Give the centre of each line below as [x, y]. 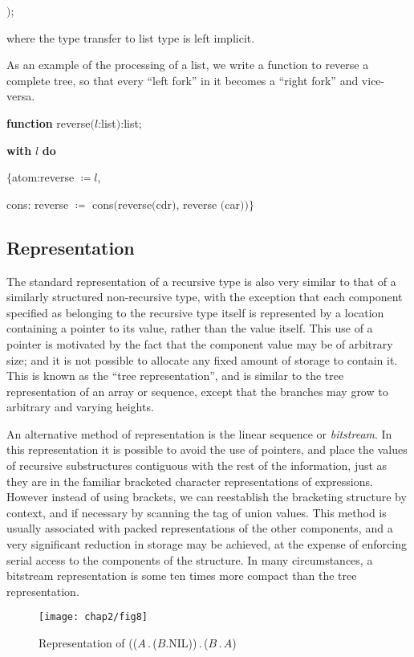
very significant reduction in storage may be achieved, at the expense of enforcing [207, 544]
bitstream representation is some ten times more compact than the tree [182, 575]
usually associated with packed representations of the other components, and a [200, 528]
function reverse [49, 122]
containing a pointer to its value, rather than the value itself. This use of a [190, 328]
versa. [21, 96]
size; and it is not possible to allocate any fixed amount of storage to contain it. [202, 359]
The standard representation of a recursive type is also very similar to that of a [201, 281]
